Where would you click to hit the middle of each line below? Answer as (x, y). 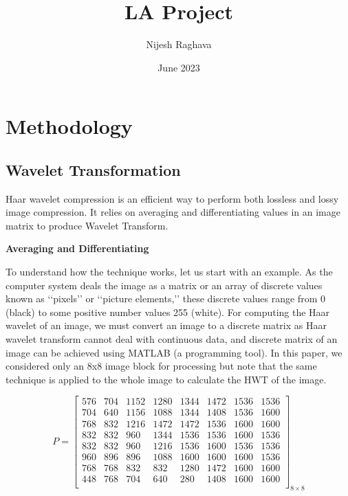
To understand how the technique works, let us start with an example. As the (169, 272)
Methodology (69, 126)
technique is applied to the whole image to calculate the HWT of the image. (166, 379)
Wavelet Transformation (93, 169)
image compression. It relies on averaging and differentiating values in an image (173, 212)
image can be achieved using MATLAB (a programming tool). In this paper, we (174, 352)
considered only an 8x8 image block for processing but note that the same (161, 366)
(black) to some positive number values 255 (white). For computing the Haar (168, 312)
